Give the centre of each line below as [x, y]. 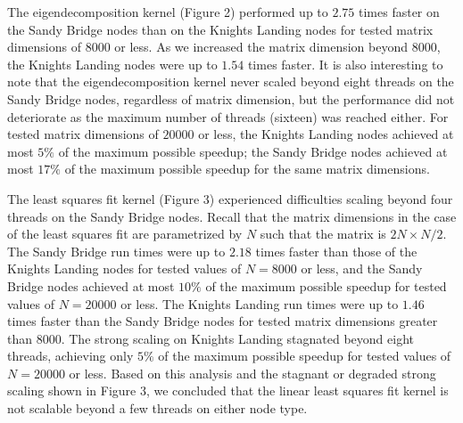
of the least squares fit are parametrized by [125, 234]
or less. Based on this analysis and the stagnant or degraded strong [252, 373]
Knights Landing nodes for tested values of [124, 268]
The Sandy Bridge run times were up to [116, 251]
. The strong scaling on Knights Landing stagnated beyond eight [237, 338]
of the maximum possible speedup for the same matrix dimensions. [247, 169]
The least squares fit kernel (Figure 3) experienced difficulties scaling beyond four [230, 198]
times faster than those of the [336, 251]
